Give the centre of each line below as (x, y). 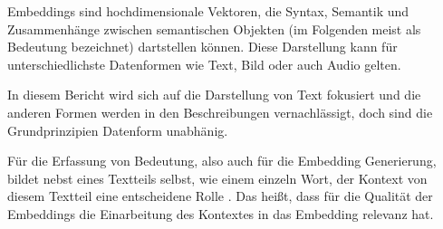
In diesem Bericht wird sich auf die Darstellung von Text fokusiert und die (214, 95)
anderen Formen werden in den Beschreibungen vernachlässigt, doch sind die (220, 112)
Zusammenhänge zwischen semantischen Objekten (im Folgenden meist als (214, 29)
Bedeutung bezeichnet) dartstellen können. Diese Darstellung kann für (202, 47)
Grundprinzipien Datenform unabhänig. (118, 130)
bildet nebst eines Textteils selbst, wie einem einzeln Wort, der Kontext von (217, 178)
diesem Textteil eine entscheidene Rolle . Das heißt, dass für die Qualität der (220, 196)
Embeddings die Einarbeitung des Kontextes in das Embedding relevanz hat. (221, 213)
